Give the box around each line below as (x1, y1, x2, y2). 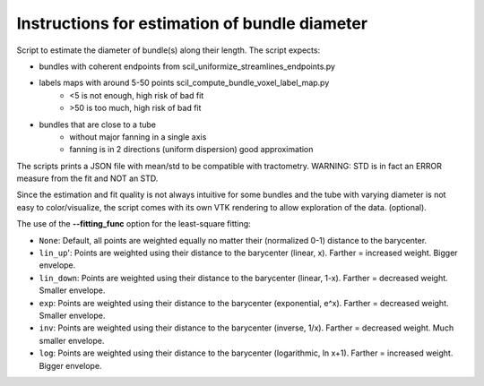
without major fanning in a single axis (69, 131, 207, 142)
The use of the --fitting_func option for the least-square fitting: (16, 219, 251, 229)
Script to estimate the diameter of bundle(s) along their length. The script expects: (16, 45, 321, 56)
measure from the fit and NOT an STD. (16, 173, 159, 184)
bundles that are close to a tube (39, 119, 157, 130)
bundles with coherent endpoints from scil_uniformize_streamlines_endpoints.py (39, 61, 336, 72)
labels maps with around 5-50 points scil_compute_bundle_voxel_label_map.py (39, 77, 330, 89)
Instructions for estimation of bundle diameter (16, 13, 367, 33)
